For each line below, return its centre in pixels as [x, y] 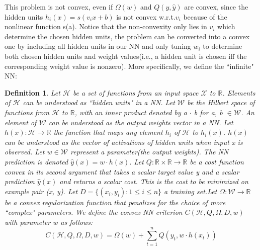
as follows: [77, 222]
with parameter [28, 222]
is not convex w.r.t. [146, 16]
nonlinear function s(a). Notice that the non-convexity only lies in [106, 26]
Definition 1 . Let [32, 92]
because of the [205, 16]
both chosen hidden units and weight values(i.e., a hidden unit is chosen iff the [126, 56]
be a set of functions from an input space [136, 92]
